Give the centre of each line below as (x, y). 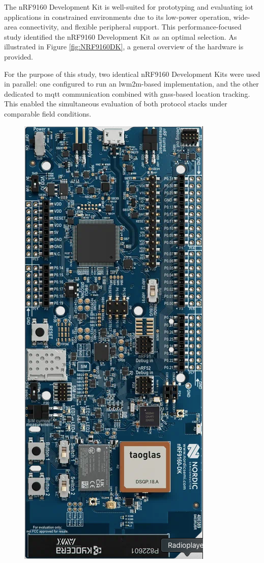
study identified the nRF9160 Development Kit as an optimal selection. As (121, 36)
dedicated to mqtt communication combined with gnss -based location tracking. (127, 93)
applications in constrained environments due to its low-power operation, (118, 17)
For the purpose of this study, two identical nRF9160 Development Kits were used (132, 74)
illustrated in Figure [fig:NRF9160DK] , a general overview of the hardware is (124, 47)
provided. (19, 56)
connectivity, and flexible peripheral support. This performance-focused (130, 27)
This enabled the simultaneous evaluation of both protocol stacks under (116, 104)
